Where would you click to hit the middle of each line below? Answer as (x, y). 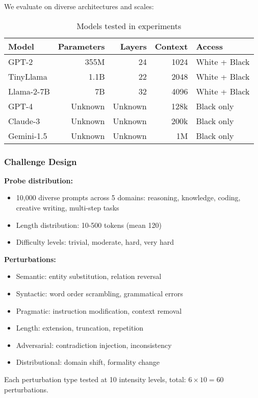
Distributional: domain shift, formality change (88, 362)
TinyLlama (28, 76)
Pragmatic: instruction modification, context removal (99, 310)
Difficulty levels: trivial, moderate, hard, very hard (95, 242)
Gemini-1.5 (28, 135)
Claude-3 (24, 121)
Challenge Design (41, 161)
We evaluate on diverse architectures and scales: (79, 6)
